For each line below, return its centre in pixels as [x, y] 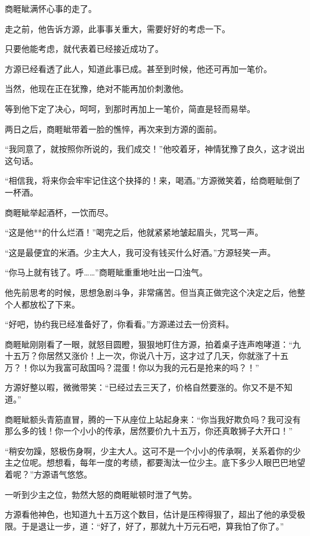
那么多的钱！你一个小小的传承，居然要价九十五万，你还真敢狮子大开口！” [149, 431]
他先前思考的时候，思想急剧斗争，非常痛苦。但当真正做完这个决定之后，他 [151, 292]
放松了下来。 [55, 304]
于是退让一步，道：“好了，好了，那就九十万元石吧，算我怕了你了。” [153, 526]
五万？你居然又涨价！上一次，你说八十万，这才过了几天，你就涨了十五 [151, 356]
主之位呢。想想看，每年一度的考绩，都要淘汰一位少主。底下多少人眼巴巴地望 [155, 462]
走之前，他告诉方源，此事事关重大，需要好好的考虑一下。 [117, 28]
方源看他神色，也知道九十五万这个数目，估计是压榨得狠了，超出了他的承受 [151, 514]
